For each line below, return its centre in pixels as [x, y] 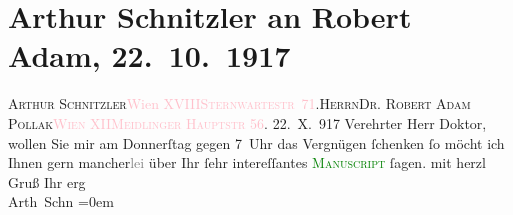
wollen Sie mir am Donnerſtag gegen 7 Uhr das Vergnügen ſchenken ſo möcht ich [256, 142]
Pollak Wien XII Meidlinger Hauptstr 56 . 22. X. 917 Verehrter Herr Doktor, [247, 122]
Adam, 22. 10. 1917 [149, 55]
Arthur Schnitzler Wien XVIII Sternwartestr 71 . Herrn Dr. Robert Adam [239, 103]
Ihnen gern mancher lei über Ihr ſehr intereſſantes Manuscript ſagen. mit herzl [247, 162]
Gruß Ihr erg [47, 181]
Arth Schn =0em [61, 201]
